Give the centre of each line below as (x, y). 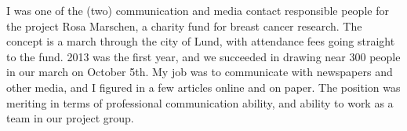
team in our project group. (70, 118)
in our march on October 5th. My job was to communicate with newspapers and (200, 72)
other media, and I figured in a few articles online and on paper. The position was (203, 87)
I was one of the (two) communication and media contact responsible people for (198, 10)
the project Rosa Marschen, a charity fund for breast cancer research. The (184, 25)
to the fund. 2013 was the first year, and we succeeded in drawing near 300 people (203, 56)
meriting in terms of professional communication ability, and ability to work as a (200, 102)
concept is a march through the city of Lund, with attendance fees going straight (201, 41)
